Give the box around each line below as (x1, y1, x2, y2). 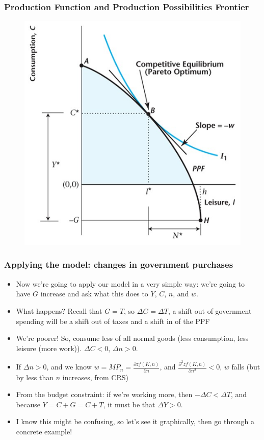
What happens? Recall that (16, 305, 102, 316)
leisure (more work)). (16, 342, 82, 353)
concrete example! (16, 426, 72, 436)
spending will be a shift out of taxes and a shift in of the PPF (16, 315, 210, 326)
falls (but (231, 361, 260, 372)
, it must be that (103, 399, 155, 409)
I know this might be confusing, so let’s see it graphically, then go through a (16, 416, 254, 427)
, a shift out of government (168, 305, 252, 316)
